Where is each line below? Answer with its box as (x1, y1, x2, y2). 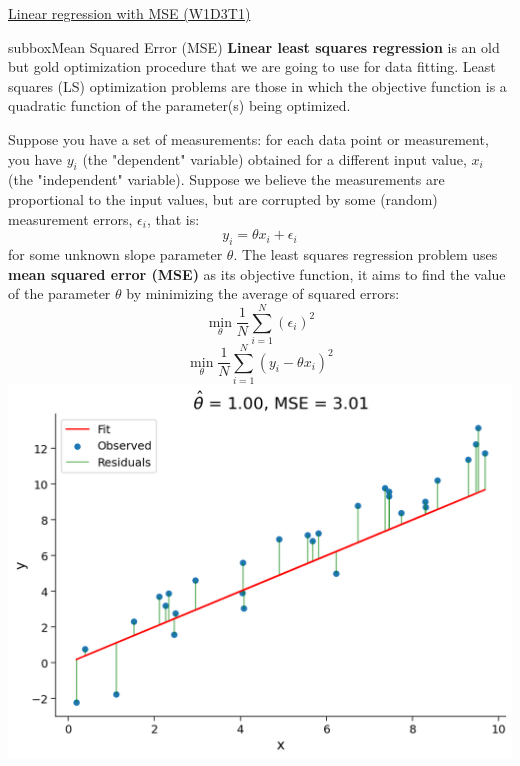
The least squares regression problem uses (241, 243, 498, 264)
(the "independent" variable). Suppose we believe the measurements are (8, 169, 445, 190)
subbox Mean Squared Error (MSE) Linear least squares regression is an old (8, 36, 500, 57)
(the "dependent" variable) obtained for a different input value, (82, 148, 467, 169)
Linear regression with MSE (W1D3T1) (8, 3, 251, 23)
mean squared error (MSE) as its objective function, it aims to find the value (8, 263, 506, 284)
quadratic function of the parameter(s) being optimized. (8, 95, 351, 116)
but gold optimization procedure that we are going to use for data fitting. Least (8, 56, 496, 77)
